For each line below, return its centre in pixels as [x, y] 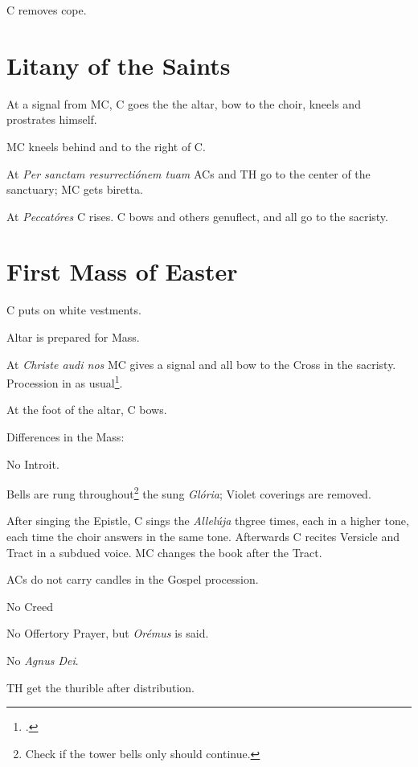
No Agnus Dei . [43, 660]
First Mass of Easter [122, 271]
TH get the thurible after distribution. [100, 687]
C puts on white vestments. [74, 310]
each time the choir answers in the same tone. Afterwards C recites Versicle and [203, 537]
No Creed [30, 606]
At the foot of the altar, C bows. [87, 410]
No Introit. [33, 463]
